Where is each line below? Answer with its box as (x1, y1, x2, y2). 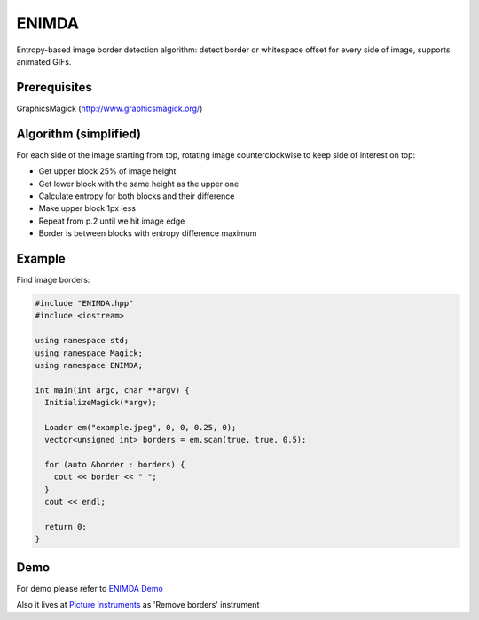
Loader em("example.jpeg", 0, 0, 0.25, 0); (44, 422, 237, 432)
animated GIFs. (16, 56, 72, 67)
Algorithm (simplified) (16, 126, 142, 141)
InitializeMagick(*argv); (44, 397, 157, 408)
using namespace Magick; (35, 348, 144, 358)
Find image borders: (16, 275, 90, 285)
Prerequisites (16, 80, 92, 95)
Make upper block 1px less (38, 203, 137, 214)
